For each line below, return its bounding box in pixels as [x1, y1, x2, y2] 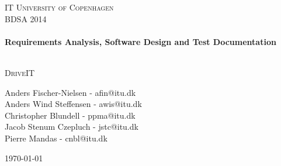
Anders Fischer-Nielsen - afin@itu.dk [5, 86, 136, 98]
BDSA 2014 [5, 12, 47, 25]
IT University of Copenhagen [5, 1, 114, 13]
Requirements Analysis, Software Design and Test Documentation [5, 35, 276, 47]
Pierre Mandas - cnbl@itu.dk [5, 132, 107, 144]
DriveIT [5, 66, 35, 78]
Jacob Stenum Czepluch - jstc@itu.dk [5, 120, 138, 133]
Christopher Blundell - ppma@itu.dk [5, 109, 136, 121]
